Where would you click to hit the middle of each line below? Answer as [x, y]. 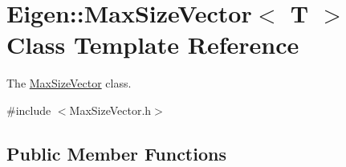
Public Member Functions [116, 153]
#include [29, 110]
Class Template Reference [153, 45]
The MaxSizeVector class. [69, 83]
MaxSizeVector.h [110, 110]
